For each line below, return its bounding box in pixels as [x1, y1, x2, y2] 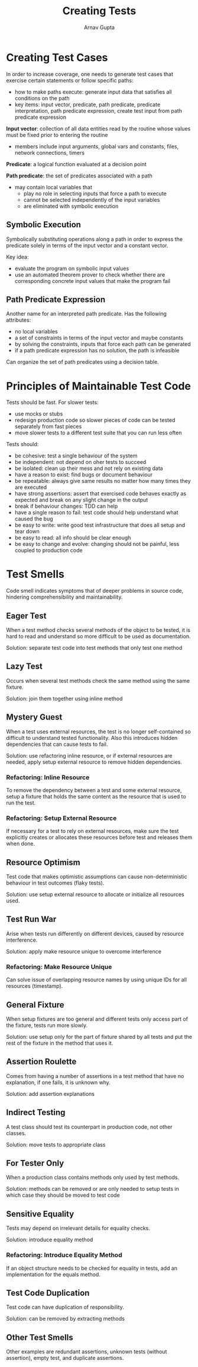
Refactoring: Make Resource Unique [6, 962, 112, 971]
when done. [6, 840, 35, 847]
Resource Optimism [6, 857, 81, 867]
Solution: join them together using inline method [6, 695, 123, 702]
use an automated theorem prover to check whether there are [14, 271, 165, 278]
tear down [14, 528, 40, 535]
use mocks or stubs [14, 411, 63, 418]
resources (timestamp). [6, 983, 63, 990]
